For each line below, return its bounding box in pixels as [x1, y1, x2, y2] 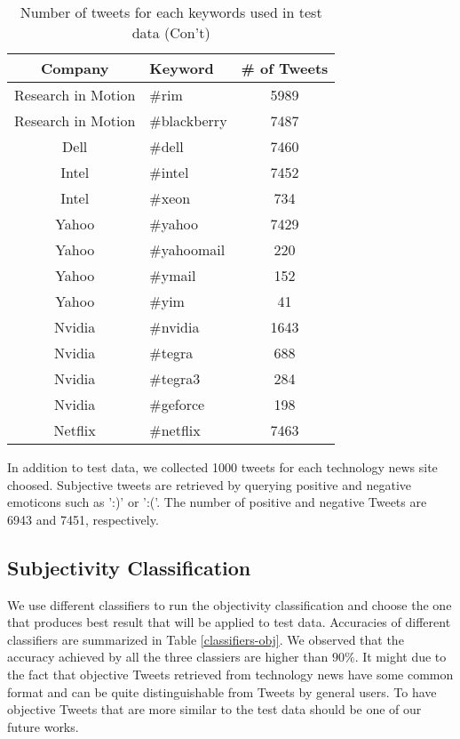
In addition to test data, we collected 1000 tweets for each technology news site [7, 458, 438, 476]
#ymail [149, 265, 196, 285]
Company [40, 58, 109, 78]
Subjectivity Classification [7, 553, 251, 581]
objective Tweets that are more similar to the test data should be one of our [7, 700, 422, 719]
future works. [7, 717, 79, 735]
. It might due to [354, 647, 447, 666]
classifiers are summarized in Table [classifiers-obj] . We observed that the [7, 630, 404, 648]
